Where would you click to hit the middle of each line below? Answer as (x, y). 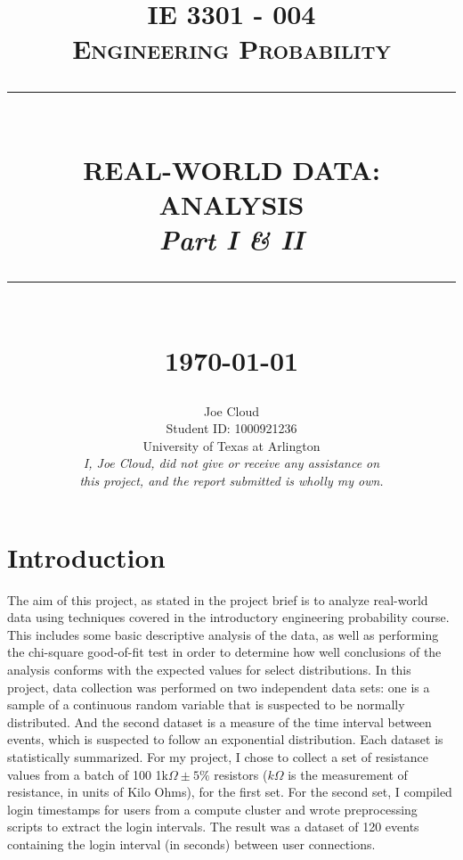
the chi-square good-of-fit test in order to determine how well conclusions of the (224, 652)
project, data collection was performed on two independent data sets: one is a (219, 687)
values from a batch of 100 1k (88, 774)
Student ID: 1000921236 (231, 428)
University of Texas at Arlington (231, 445)
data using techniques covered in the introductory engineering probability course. (228, 617)
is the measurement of (348, 774)
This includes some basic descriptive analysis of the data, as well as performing (223, 634)
